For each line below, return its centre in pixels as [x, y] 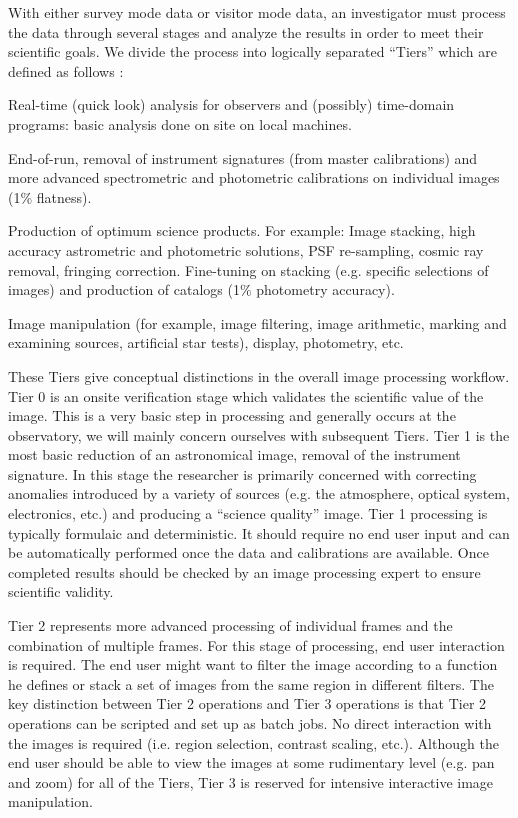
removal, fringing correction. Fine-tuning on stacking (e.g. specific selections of [248, 269]
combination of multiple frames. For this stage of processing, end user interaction [256, 644]
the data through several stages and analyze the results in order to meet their [246, 31]
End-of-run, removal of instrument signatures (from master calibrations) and [243, 157]
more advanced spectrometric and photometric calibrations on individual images [254, 177]
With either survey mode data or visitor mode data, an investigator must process [257, 12]
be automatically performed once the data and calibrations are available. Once [248, 552]
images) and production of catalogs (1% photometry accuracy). [201, 289]
